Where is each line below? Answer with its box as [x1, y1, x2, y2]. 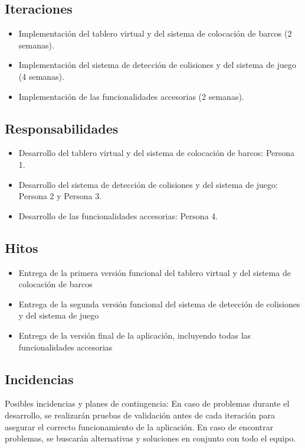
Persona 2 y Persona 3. [18, 190, 102, 202]
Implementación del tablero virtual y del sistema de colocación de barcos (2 [18, 27, 292, 40]
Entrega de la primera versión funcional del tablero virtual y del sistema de [18, 266, 291, 278]
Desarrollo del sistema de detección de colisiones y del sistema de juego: [18, 178, 278, 190]
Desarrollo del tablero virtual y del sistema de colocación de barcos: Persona [18, 147, 295, 159]
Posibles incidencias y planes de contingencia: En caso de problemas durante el [5, 397, 290, 410]
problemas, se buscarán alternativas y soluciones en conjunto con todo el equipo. [5, 432, 296, 444]
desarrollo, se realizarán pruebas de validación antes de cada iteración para [5, 408, 275, 421]
